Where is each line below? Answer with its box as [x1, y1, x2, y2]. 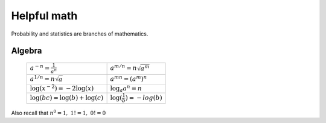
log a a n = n [110, 83, 142, 93]
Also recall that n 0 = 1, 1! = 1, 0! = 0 [11, 109, 106, 116]
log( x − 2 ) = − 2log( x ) [30, 83, 94, 92]
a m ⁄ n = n [110, 63, 137, 72]
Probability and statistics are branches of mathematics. [11, 30, 149, 37]
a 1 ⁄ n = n [30, 74, 56, 83]
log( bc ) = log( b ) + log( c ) [30, 94, 104, 102]
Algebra [11, 46, 42, 56]
